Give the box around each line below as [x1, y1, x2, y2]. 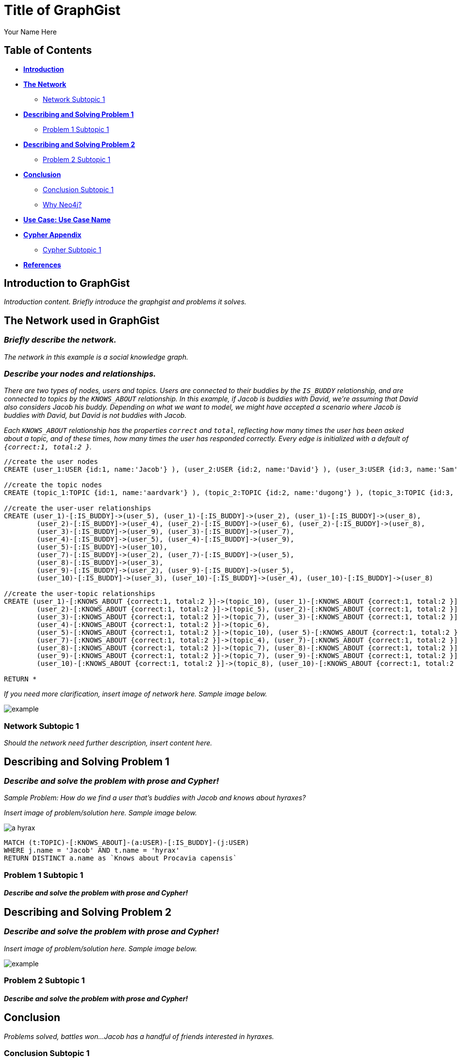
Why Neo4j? [43, 200, 82, 209]
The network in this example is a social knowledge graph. [4, 352, 188, 361]
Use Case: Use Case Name [23, 215, 111, 224]
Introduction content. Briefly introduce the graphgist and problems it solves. [4, 298, 246, 306]
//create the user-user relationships [4, 504, 151, 512]
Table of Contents [4, 44, 92, 57]
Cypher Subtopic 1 [43, 245, 101, 254]
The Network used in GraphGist [4, 314, 160, 327]
